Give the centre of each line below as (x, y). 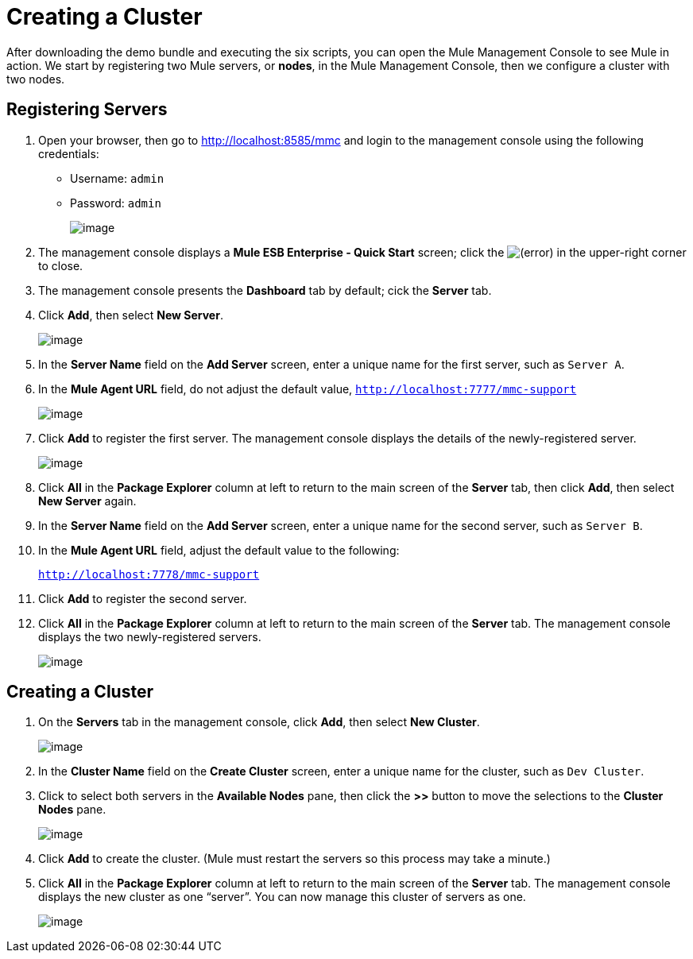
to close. (61, 265)
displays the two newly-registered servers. (150, 636)
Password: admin (116, 203)
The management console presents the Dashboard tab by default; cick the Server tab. (265, 290)
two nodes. (36, 79)
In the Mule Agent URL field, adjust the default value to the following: (219, 550)
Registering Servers (87, 110)
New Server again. (87, 501)
